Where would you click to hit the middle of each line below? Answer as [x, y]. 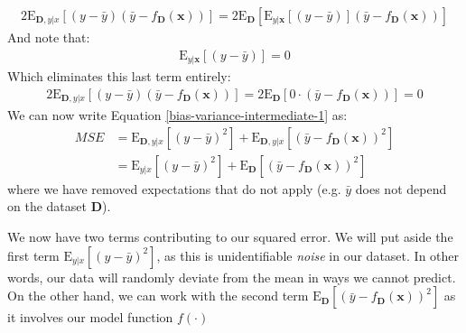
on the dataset [47, 206]
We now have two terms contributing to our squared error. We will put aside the [230, 237]
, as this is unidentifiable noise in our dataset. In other [308, 255]
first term [33, 255]
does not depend [401, 188]
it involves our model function [90, 317]
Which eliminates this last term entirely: [119, 76]
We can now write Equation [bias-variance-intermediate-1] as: [177, 115]
